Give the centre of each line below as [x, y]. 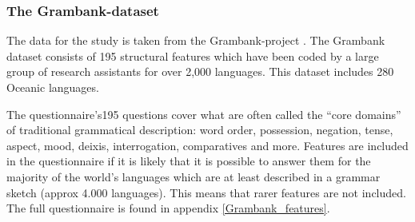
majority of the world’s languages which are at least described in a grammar [194, 176]
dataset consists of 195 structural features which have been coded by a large [193, 55]
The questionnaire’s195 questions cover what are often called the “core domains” [204, 114]
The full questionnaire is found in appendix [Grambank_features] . [168, 208]
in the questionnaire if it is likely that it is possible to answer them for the [189, 161]
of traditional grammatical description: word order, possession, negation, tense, [200, 130]
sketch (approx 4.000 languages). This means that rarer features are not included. [206, 192]
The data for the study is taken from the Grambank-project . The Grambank [196, 40]
